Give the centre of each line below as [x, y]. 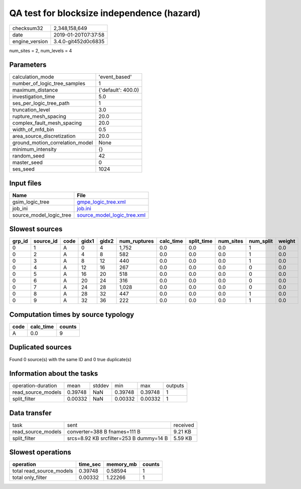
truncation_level [31, 110]
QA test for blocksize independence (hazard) [105, 13]
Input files [26, 183]
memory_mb [122, 464]
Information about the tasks [54, 374]
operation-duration [35, 386]
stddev [101, 386]
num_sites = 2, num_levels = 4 [41, 51]
